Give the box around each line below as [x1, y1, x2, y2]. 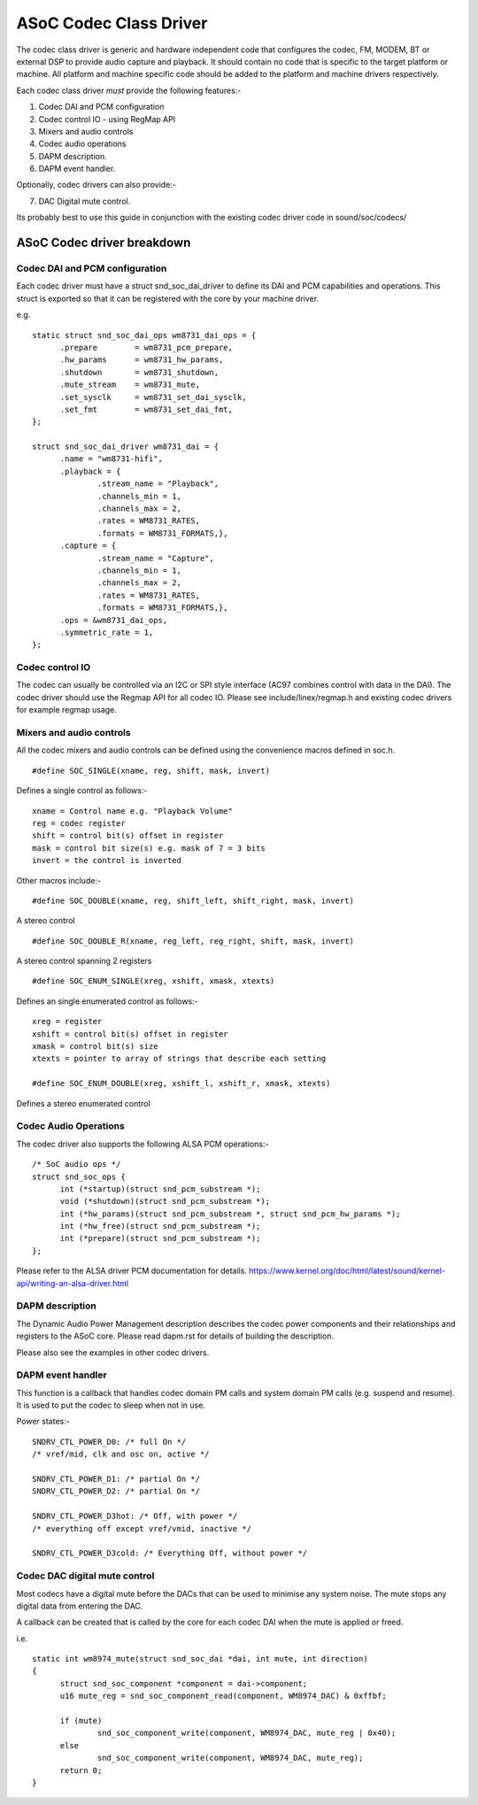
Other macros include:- [16, 875, 102, 885]
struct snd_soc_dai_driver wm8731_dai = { [32, 442, 220, 451]
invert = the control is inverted [32, 855, 181, 866]
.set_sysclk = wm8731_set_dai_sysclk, [59, 392, 247, 402]
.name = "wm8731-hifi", [59, 454, 164, 464]
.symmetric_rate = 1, [59, 627, 154, 637]
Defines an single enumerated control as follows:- [16, 996, 198, 1007]
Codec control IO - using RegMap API [38, 113, 176, 124]
